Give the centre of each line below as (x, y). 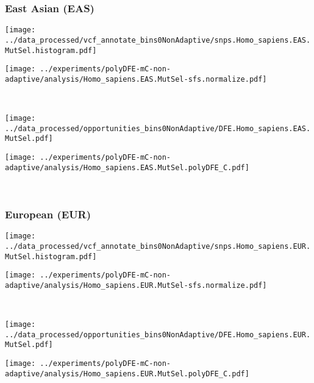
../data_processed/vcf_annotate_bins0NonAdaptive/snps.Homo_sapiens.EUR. (158, 246)
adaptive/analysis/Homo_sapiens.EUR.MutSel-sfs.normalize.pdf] (136, 285)
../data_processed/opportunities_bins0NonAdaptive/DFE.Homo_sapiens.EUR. (158, 335)
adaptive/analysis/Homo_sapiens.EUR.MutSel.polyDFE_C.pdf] (127, 374)
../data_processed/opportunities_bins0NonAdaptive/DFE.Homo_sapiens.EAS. (158, 128)
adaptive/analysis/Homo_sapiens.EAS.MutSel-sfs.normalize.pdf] (136, 79)
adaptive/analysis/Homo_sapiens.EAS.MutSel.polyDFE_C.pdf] (127, 167)
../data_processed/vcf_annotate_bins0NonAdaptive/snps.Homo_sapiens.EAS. (158, 40)
